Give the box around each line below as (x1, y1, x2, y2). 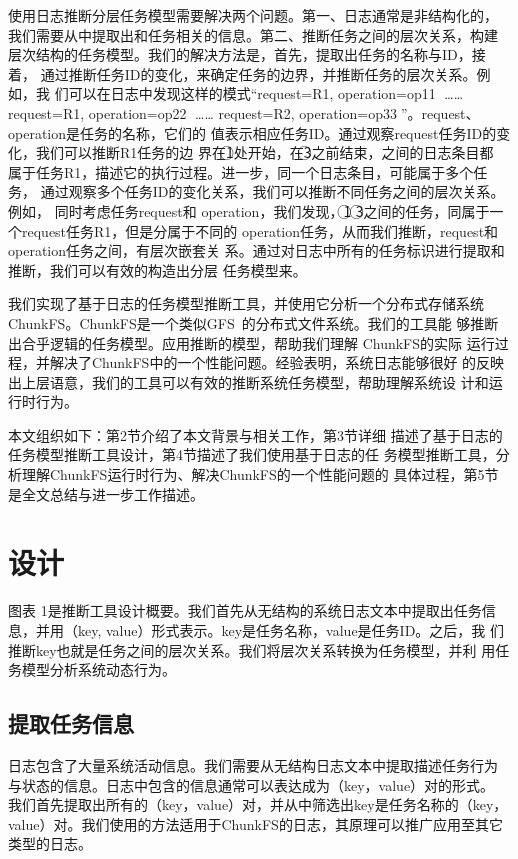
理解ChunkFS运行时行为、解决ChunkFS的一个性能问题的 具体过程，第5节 (21, 464, 499, 485)
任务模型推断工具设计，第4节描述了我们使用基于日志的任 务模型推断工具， (8, 444, 496, 465)
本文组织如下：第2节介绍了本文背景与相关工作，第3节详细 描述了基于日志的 (8, 424, 503, 445)
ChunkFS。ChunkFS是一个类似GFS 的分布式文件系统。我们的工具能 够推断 (8, 312, 499, 333)
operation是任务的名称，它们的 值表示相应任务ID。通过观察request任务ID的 (8, 122, 497, 143)
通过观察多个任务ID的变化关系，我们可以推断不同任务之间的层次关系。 (40, 181, 505, 202)
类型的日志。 (8, 833, 92, 854)
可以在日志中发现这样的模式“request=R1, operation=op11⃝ (68, 83, 440, 104)
